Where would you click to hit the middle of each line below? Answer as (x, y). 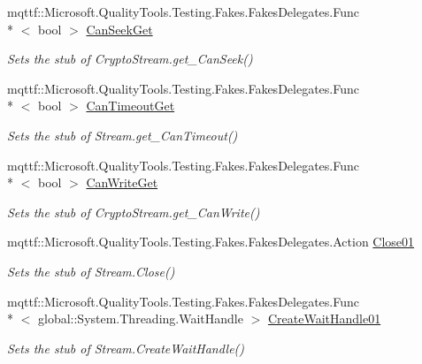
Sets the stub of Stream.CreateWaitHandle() (126, 348)
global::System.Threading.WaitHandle (140, 318)
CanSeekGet (119, 29)
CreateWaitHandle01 (324, 318)
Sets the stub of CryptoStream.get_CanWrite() (134, 212)
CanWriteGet (122, 182)
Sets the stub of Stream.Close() (91, 271)
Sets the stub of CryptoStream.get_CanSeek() (130, 59)
